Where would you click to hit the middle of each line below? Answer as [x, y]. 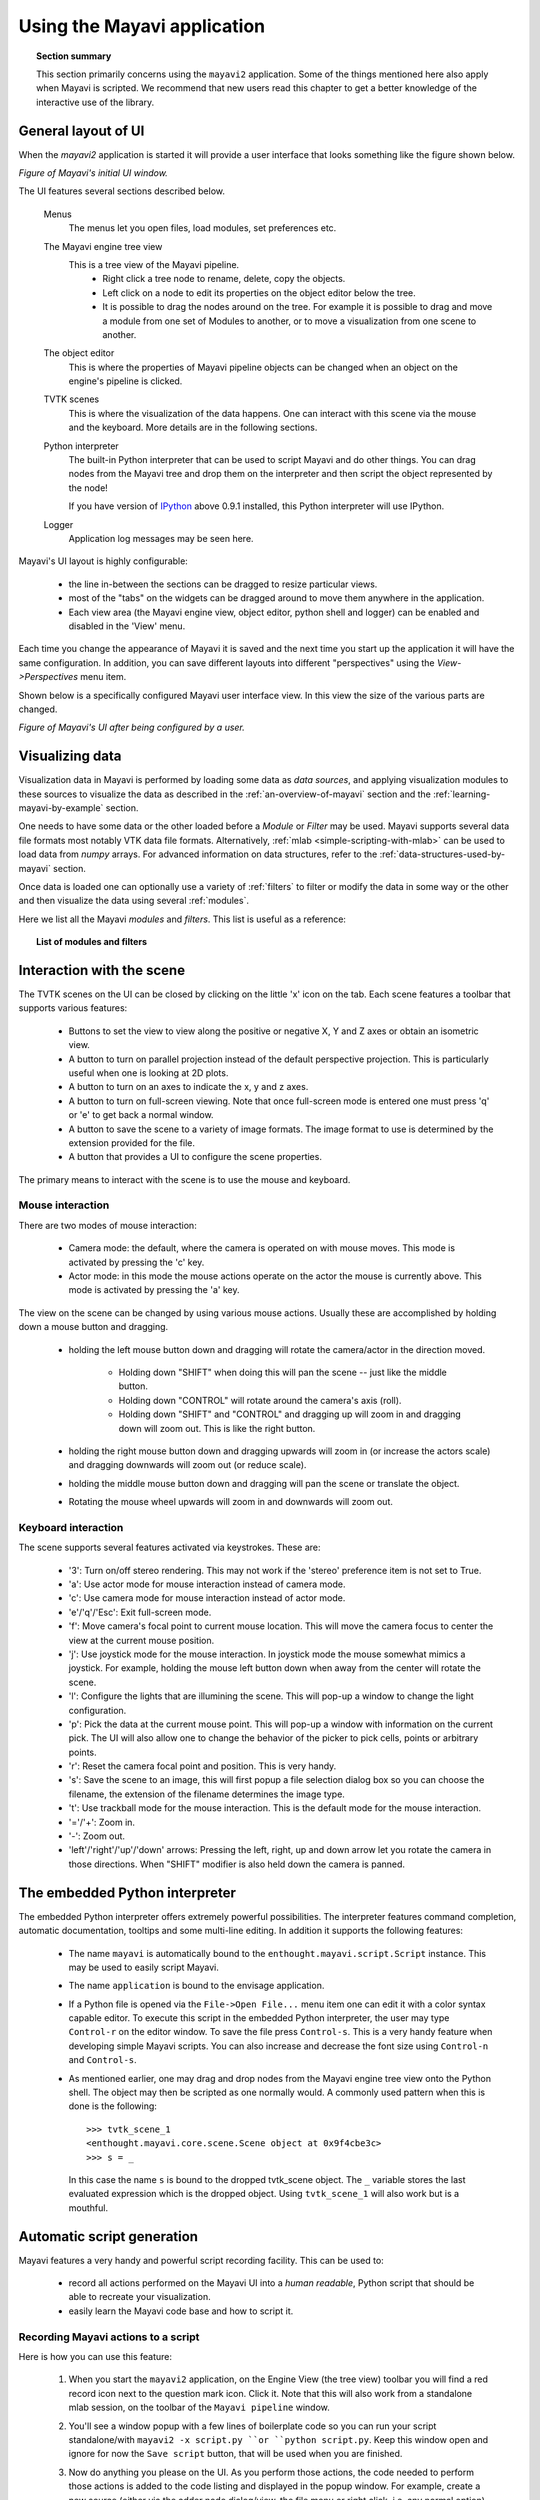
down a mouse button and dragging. [93, 1327]
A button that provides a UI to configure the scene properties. [195, 1157]
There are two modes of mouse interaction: [107, 1225]
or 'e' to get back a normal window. [141, 1115]
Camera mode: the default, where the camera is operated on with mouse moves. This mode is [261, 1248]
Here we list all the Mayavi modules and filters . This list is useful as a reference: [182, 919]
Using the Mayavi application [141, 26]
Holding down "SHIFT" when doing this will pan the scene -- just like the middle [282, 1372]
